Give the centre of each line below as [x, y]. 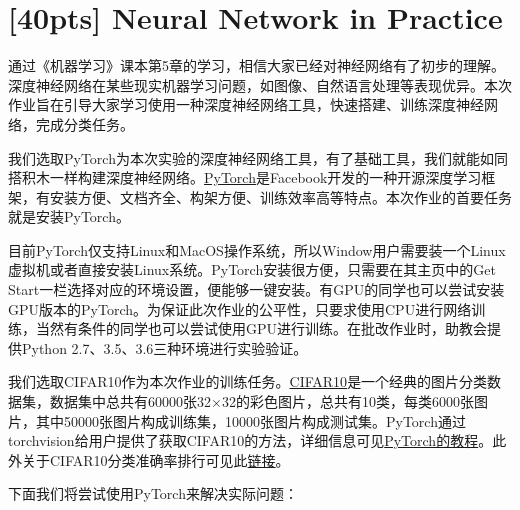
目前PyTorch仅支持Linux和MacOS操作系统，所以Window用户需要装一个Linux [257, 249]
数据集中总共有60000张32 [130, 401]
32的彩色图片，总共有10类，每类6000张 [347, 401]
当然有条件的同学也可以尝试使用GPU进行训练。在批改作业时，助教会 [261, 328]
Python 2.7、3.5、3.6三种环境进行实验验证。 [164, 347]
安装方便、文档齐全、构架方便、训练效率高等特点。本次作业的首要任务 [280, 196]
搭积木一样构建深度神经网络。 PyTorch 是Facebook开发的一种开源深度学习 [245, 177]
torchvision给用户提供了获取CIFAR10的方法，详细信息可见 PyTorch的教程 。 [250, 440]
